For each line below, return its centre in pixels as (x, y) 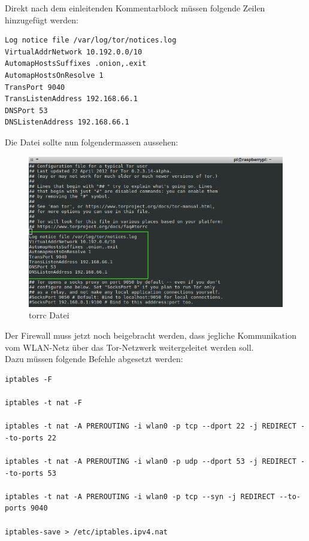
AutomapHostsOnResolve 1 (54, 75)
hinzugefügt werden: (42, 19)
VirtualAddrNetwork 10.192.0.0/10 (74, 52)
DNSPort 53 (26, 110)
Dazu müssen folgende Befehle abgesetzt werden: (94, 359)
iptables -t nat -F (43, 403)
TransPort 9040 (35, 87)
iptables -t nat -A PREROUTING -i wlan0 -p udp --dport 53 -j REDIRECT (151, 462)
